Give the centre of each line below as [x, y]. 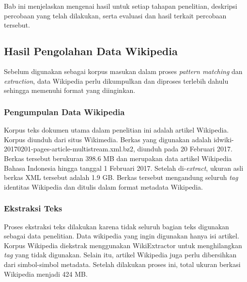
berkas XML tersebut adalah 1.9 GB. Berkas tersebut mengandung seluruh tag [121, 177]
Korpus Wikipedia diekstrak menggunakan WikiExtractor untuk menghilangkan [123, 245]
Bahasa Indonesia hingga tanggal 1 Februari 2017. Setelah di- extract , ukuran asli [124, 168]
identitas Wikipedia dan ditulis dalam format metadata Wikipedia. [103, 186]
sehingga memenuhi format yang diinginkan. [70, 90]
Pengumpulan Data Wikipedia [64, 111]
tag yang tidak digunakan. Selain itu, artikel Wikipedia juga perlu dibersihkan [120, 255]
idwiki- [224, 139]
